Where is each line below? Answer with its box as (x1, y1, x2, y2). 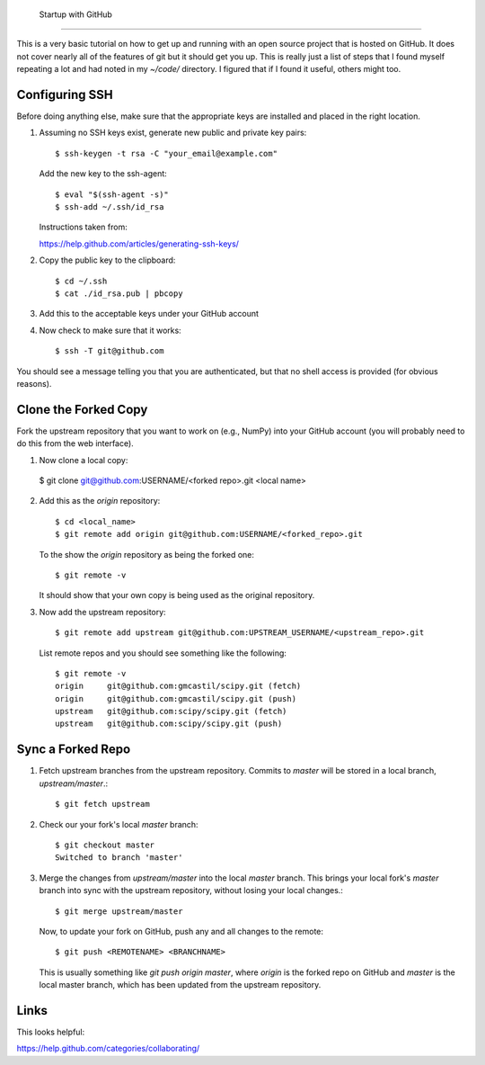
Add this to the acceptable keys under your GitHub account (39, 309, 260, 319)
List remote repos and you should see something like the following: (39, 648, 287, 658)
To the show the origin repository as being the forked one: (39, 549, 255, 559)
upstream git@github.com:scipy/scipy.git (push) (55, 719, 283, 729)
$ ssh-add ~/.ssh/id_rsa (55, 202, 164, 212)
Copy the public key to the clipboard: (39, 255, 176, 265)
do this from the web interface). (16, 438, 134, 449)
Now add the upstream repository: (39, 606, 166, 617)
